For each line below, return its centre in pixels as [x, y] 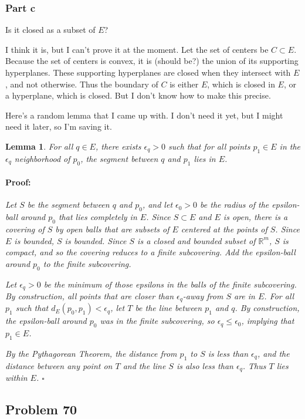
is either [184, 84]
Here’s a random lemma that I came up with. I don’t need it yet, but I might [144, 115]
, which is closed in [241, 84]
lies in [205, 158]
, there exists [118, 146]
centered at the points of [224, 229]
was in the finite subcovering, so [157, 321]
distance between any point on [59, 365]
